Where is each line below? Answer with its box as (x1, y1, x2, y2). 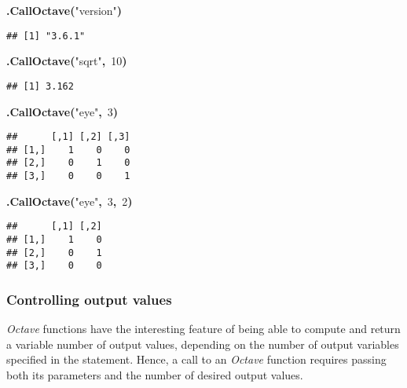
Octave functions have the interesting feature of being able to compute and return (6, 320, 401, 337)
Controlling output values (6, 289, 172, 309)
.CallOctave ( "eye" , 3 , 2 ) (6, 192, 133, 209)
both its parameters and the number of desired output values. (6, 366, 303, 383)
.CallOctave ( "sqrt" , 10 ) (6, 53, 127, 69)
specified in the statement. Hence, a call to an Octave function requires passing (6, 351, 387, 368)
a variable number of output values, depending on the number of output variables (6, 335, 399, 352)
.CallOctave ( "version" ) (6, 2, 123, 18)
